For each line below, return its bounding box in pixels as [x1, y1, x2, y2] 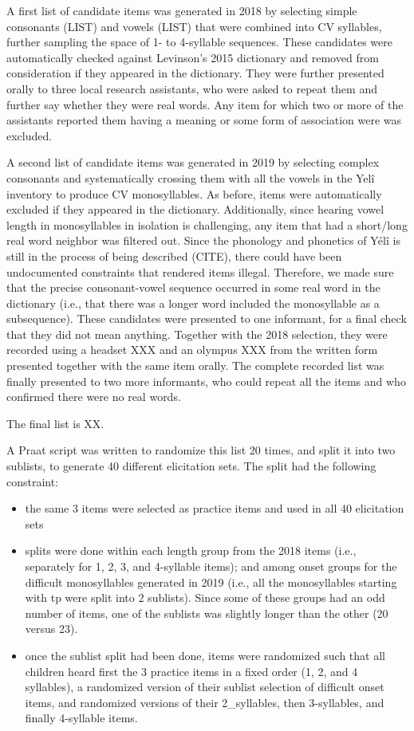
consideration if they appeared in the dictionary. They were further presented [6, 65, 384, 81]
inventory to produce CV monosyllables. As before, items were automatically [6, 185, 382, 202]
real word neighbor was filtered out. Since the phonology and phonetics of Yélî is [6, 232, 400, 249]
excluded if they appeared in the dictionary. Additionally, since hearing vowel [6, 201, 384, 218]
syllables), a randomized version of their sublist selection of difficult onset [25, 678, 384, 695]
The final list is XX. [6, 415, 104, 431]
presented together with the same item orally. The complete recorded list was [6, 357, 384, 374]
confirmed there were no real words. [6, 388, 181, 405]
